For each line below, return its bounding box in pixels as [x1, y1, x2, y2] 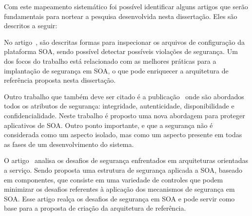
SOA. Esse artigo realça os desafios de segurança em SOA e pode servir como [4, 193, 235, 203]
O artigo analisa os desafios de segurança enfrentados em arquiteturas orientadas [4, 155, 248, 165]
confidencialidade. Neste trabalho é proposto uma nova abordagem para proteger [4, 110, 245, 120]
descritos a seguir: [4, 20, 58, 31]
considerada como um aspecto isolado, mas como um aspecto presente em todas [4, 129, 242, 140]
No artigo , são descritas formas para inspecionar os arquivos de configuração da [4, 36, 245, 47]
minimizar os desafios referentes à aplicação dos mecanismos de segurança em [4, 184, 235, 194]
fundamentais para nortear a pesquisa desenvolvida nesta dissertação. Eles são [4, 11, 237, 21]
